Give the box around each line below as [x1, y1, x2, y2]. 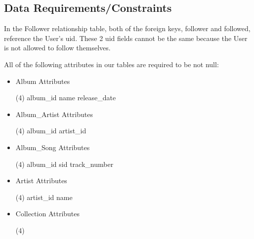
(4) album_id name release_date [15, 92, 116, 103]
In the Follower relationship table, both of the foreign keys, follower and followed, [4, 23, 251, 34]
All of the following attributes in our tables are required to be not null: [4, 59, 219, 69]
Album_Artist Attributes [15, 109, 93, 119]
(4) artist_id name [15, 192, 73, 202]
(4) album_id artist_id [15, 125, 86, 136]
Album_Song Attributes [15, 142, 90, 152]
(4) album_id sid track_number [15, 159, 114, 169]
